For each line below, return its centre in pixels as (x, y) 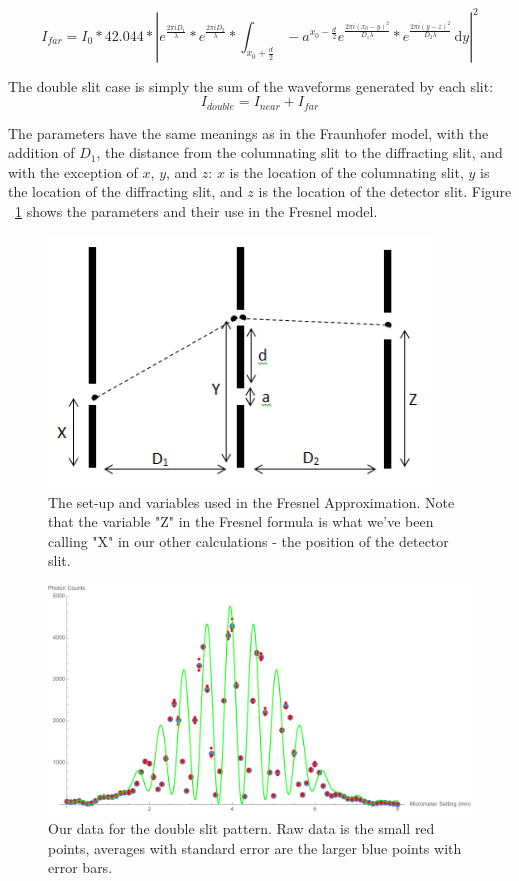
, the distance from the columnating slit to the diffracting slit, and (299, 152)
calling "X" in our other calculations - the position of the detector (248, 540)
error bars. (80, 867)
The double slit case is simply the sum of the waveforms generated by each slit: (251, 85)
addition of (41, 152)
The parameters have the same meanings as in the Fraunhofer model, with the (248, 132)
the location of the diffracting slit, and (125, 191)
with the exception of (73, 171)
